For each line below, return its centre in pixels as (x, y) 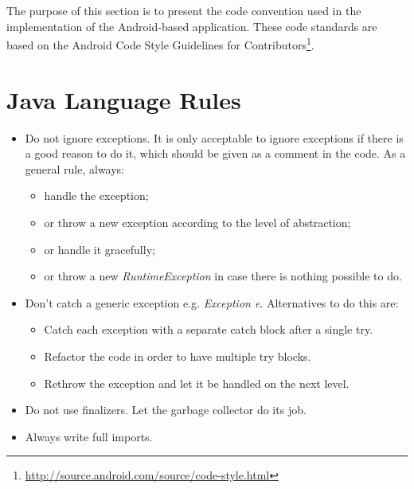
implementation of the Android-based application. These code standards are (192, 26)
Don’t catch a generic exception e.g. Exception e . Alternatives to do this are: (212, 302)
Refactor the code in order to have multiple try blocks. (178, 356)
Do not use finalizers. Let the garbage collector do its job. (166, 410)
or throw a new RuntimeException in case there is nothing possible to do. (223, 276)
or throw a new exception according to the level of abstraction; (197, 222)
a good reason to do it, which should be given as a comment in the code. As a (215, 153)
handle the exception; (96, 196)
